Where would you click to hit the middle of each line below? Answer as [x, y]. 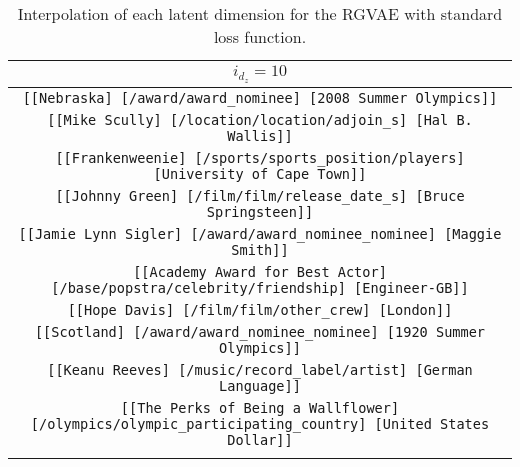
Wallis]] [260, 135]
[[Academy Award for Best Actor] [260, 271]
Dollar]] [260, 439]
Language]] [260, 385]
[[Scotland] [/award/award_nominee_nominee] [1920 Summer [260, 331]
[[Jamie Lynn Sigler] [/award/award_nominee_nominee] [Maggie [260, 233]
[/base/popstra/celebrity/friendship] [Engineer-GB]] [260, 287]
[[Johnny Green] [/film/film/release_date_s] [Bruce [260, 195]
